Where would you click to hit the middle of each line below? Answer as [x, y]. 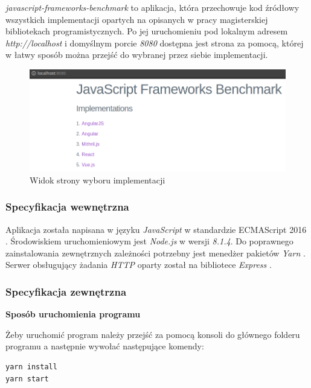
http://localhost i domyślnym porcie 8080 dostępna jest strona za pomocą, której [155, 43]
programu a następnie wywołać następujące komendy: [105, 346]
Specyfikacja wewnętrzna [67, 207]
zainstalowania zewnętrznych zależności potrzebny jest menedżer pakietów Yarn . [155, 253]
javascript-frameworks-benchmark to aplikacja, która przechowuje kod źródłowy [152, 7]
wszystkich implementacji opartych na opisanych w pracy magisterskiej [137, 19]
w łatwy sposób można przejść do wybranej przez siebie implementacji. [137, 55]
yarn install [31, 367]
